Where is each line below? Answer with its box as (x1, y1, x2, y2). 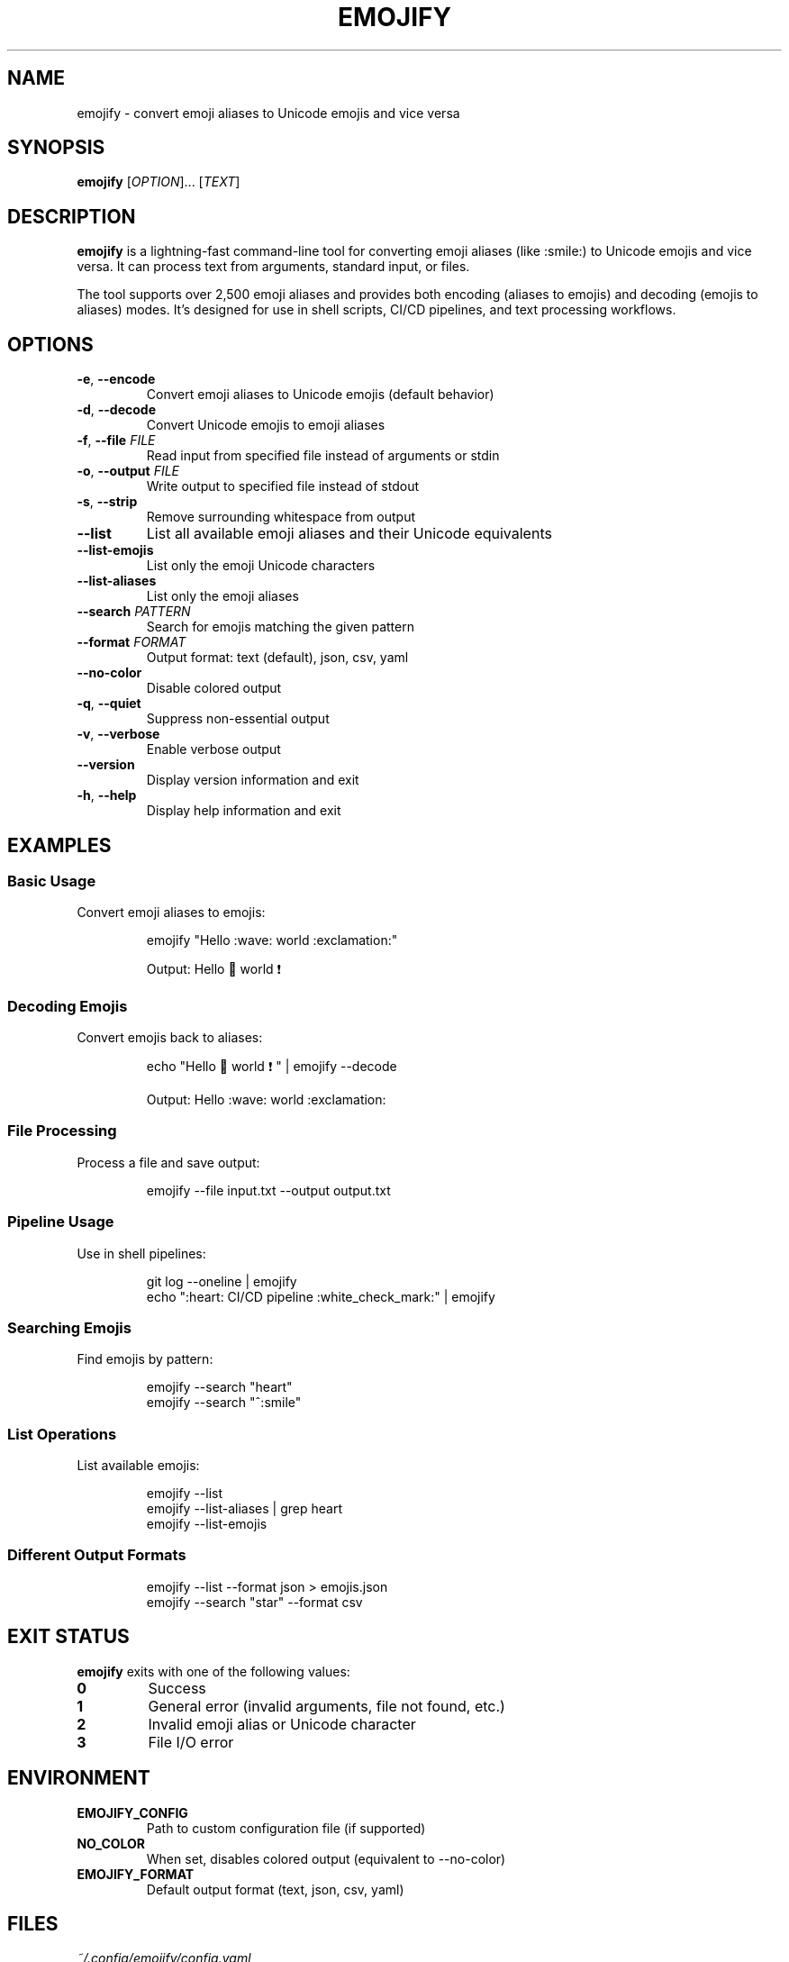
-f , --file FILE (77, 432, 156, 449)
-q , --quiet (77, 695, 141, 712)
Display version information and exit (146, 772, 359, 788)
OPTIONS (7, 332, 94, 356)
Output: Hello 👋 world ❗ (146, 961, 282, 977)
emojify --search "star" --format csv (146, 1594, 363, 1610)
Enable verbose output (146, 741, 281, 758)
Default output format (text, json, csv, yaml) (146, 1881, 404, 1897)
